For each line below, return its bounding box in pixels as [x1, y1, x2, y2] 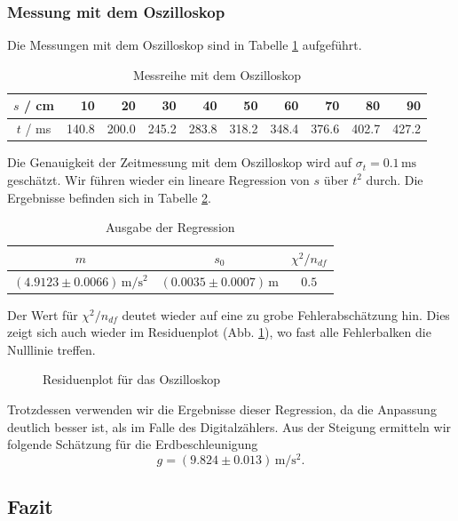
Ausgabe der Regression [106, 218, 235, 236]
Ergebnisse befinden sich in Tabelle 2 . [7, 188, 211, 206]
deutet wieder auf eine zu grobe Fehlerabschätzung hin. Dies [122, 305, 450, 324]
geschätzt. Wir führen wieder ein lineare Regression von [7, 170, 310, 188]
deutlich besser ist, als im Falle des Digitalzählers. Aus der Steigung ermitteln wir [7, 417, 452, 436]
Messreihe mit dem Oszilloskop [133, 65, 301, 84]
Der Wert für [7, 305, 78, 324]
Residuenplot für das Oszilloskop [43, 370, 221, 389]
